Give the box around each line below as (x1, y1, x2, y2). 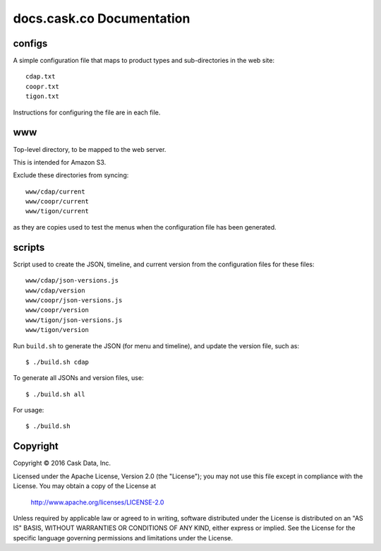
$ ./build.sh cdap (25, 357, 90, 366)
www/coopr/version (25, 306, 90, 314)
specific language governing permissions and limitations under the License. (13, 533, 233, 542)
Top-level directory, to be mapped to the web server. (13, 145, 167, 153)
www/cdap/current (25, 187, 85, 196)
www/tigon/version (25, 326, 90, 334)
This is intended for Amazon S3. (13, 158, 107, 166)
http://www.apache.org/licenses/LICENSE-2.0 (30, 498, 164, 506)
